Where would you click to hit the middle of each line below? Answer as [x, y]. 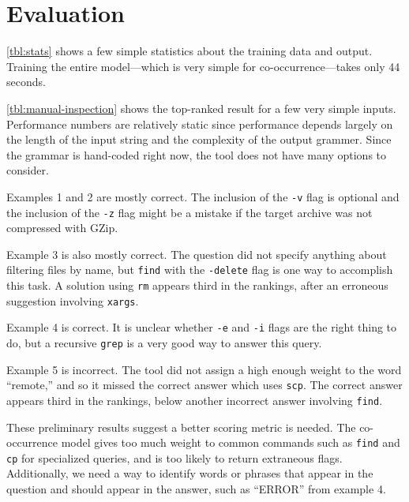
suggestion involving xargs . [73, 300]
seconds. [26, 82]
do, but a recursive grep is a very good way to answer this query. [164, 343]
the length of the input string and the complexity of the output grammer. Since [199, 139]
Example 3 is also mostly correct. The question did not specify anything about [197, 254]
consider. [28, 170]
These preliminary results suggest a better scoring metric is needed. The [181, 427]
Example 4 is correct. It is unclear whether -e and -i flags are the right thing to [202, 327]
